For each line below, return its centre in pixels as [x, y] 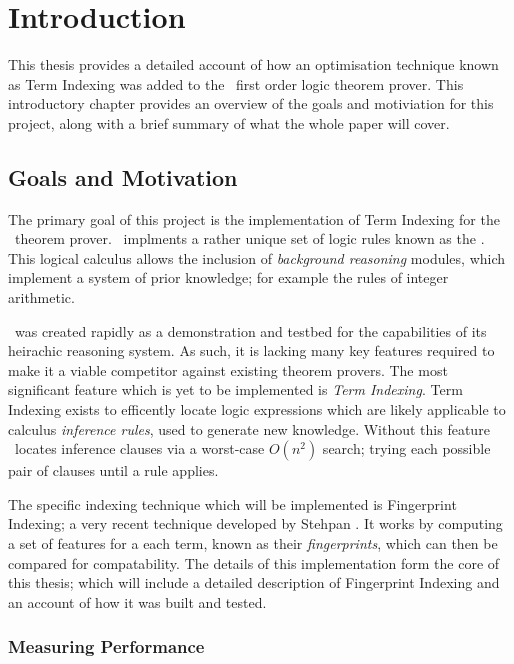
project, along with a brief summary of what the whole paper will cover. [229, 122]
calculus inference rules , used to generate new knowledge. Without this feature [249, 428]
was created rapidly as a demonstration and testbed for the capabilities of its [250, 330]
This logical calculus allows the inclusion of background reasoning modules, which [257, 257]
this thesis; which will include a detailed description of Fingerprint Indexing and [254, 582]
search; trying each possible [406, 448]
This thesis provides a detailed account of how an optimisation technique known [253, 64]
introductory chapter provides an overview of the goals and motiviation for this [251, 103]
